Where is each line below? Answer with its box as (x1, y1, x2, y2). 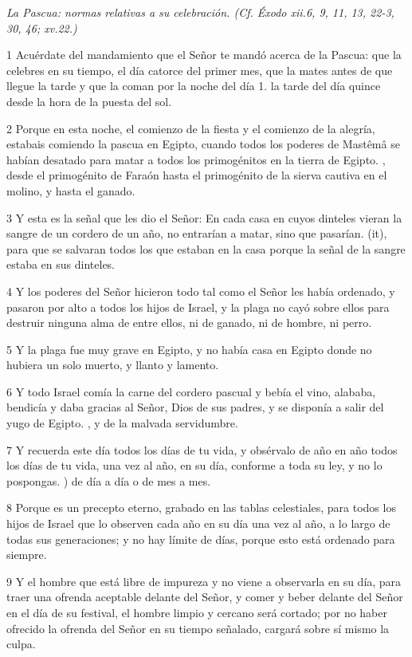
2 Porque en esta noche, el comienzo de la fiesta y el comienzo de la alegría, (6, 120, 375, 136)
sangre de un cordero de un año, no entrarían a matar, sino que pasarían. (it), (6, 225, 387, 242)
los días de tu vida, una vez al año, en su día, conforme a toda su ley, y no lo (6, 457, 383, 474)
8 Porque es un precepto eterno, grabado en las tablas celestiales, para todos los (6, 499, 396, 516)
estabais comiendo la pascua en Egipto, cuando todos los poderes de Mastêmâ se (6, 136, 400, 152)
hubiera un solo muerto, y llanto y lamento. (6, 356, 219, 373)
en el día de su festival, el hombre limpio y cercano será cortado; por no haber (6, 604, 388, 620)
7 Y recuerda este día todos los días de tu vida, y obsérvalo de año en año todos (6, 441, 398, 458)
